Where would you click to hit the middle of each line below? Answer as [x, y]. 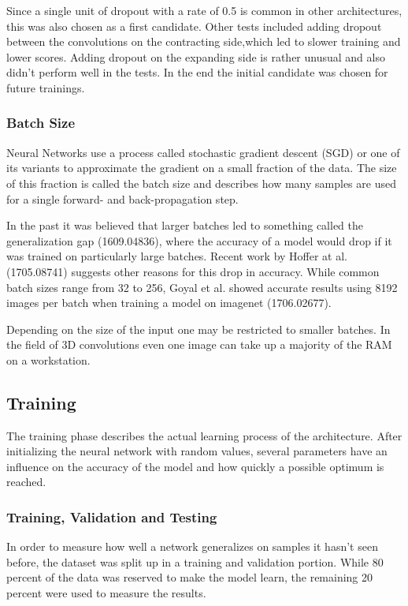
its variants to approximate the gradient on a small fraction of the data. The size [202, 168]
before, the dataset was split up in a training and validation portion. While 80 [195, 561]
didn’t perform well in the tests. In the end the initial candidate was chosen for [197, 72]
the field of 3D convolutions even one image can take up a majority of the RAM [199, 344]
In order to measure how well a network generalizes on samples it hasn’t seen [192, 546]
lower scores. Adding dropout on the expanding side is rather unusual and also [196, 56]
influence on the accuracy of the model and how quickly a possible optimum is [195, 466]
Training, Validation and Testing [112, 517]
